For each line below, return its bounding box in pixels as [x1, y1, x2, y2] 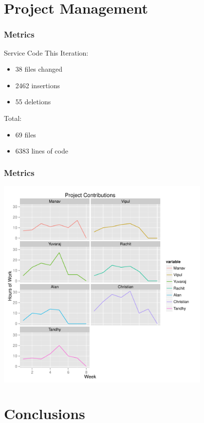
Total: [4, 113, 22, 123]
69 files [15, 129, 36, 139]
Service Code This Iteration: [4, 47, 89, 58]
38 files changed [15, 64, 62, 74]
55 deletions [15, 96, 51, 107]
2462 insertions [15, 80, 60, 90]
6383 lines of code [15, 146, 68, 156]
